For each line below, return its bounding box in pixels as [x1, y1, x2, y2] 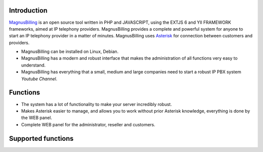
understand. [21, 62, 46, 68]
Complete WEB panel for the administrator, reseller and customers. [21, 121, 155, 127]
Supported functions [9, 134, 74, 143]
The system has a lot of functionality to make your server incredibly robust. [21, 101, 172, 107]
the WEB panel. [21, 115, 52, 121]
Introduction [9, 6, 48, 15]
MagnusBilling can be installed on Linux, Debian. [21, 49, 119, 54]
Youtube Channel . [21, 76, 57, 82]
